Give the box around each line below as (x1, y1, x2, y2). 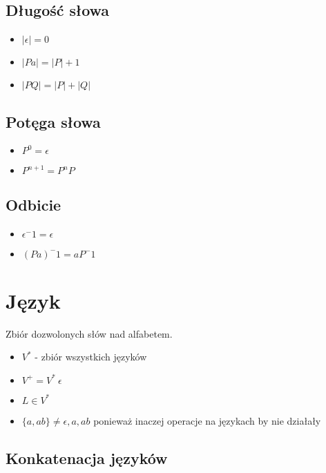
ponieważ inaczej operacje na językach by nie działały (93, 413, 321, 427)
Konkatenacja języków (6, 447, 168, 468)
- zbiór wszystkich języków (35, 349, 147, 364)
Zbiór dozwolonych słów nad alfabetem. (6, 326, 173, 340)
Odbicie (6, 193, 61, 215)
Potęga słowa (6, 110, 101, 132)
